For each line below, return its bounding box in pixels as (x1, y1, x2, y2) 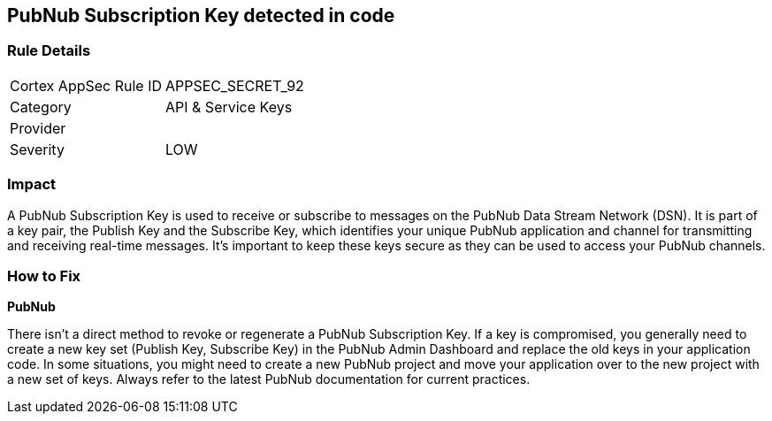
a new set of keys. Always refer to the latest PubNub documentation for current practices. (7, 371, 531, 387)
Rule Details (7, 42, 91, 60)
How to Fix (7, 266, 81, 285)
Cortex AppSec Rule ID (10, 76, 163, 95)
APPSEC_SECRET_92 (165, 76, 304, 95)
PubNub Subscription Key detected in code (7, 4, 395, 27)
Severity (10, 140, 65, 158)
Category (10, 97, 72, 116)
